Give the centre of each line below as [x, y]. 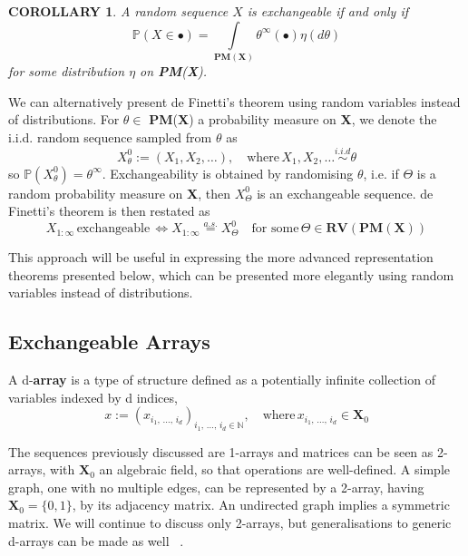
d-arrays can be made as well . [96, 540]
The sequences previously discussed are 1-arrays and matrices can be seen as [221, 451]
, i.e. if [381, 173]
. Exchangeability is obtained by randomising [228, 173]
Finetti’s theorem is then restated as [109, 211]
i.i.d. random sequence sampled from [110, 137]
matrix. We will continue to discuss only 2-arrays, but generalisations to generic [230, 522]
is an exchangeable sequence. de [345, 193]
